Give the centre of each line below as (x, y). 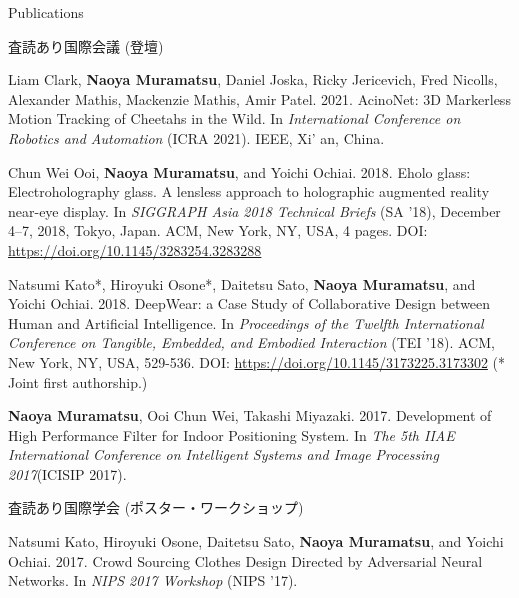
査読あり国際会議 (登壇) (86, 45)
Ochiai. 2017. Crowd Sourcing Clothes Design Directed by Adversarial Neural (245, 560)
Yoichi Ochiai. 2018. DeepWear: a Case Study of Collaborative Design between (249, 303)
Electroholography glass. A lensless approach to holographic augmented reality (249, 191)
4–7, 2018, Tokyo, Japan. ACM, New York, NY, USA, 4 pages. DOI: (218, 230)
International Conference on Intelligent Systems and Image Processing (223, 454)
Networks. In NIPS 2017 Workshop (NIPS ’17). (153, 580)
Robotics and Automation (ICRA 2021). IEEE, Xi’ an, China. (196, 137)
